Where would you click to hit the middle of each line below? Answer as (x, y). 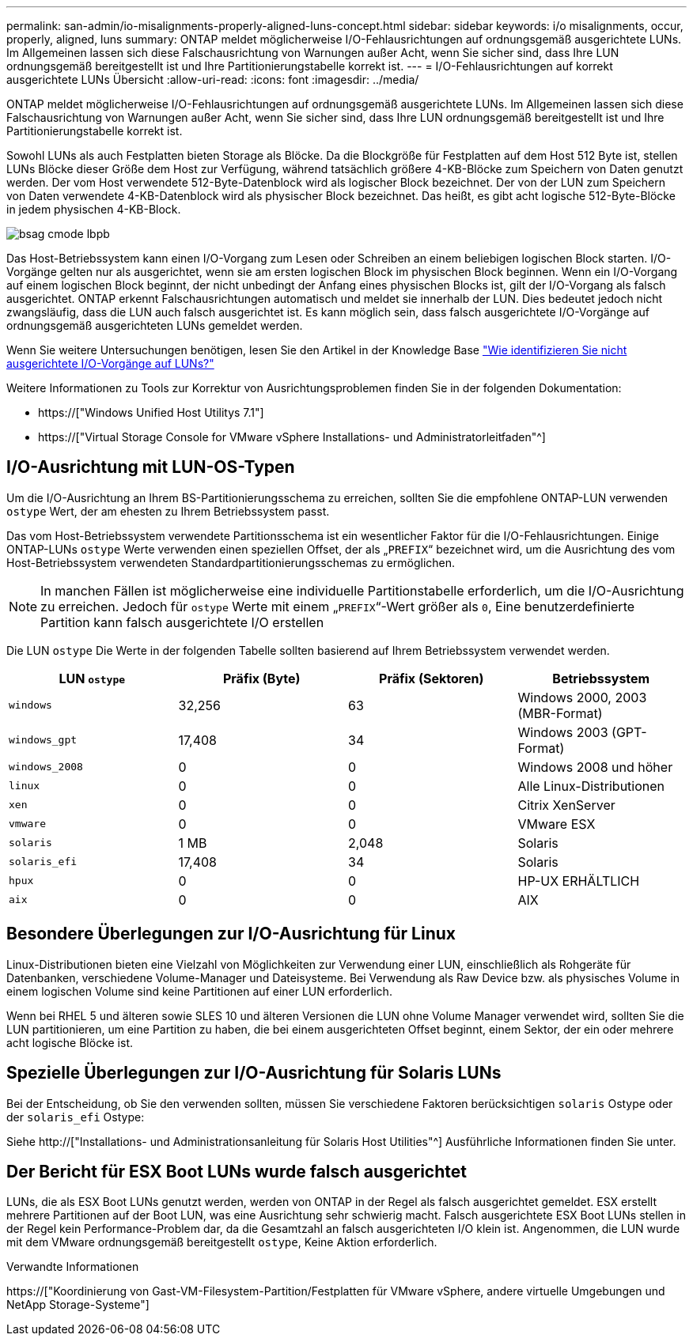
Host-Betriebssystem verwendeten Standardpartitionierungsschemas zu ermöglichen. (231, 562)
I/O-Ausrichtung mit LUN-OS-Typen (151, 467)
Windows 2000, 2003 (582, 697)
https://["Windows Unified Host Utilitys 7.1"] (151, 412)
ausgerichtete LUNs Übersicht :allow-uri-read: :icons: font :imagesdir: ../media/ (213, 79)
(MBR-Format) (560, 713)
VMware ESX (557, 824)
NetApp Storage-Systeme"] (78, 1305)
